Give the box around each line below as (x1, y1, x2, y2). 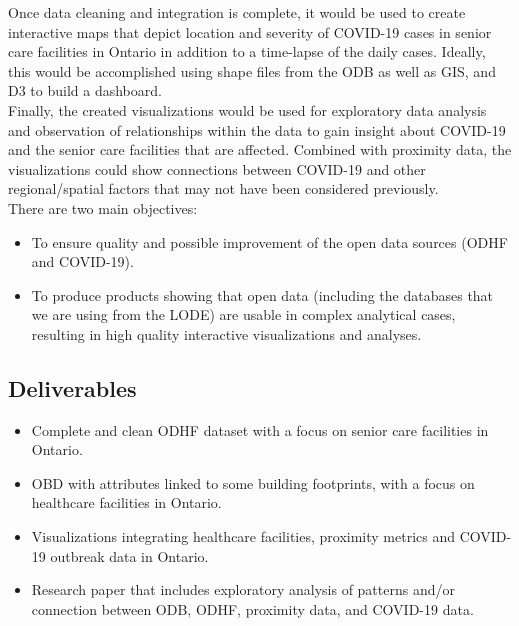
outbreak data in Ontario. (50, 545, 209, 566)
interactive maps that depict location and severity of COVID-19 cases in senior (8, 21, 492, 42)
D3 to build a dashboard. (8, 80, 162, 101)
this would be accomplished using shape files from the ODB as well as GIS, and (8, 60, 496, 81)
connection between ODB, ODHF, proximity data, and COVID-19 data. (31, 598, 474, 619)
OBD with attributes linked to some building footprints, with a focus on (31, 472, 475, 493)
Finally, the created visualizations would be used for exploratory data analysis (8, 99, 487, 120)
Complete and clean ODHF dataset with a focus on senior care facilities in (31, 419, 489, 440)
